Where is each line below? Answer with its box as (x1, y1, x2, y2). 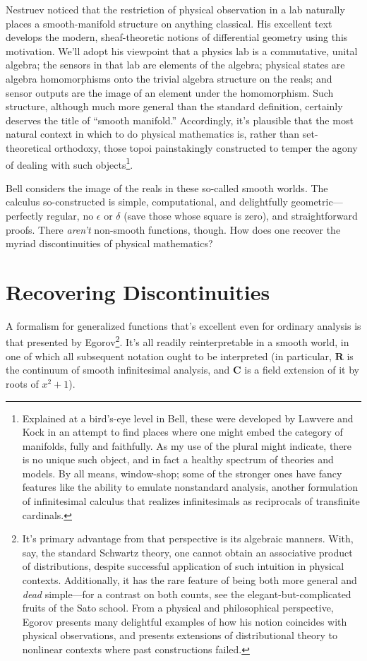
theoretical (6, 140, 52, 155)
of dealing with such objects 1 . (6, 155, 133, 172)
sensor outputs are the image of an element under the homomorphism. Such (6, 85, 334, 100)
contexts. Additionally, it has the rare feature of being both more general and (22, 573, 357, 588)
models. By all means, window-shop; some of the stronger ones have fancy (22, 465, 342, 480)
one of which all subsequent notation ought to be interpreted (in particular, (6, 348, 332, 363)
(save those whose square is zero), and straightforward (124, 208, 358, 222)
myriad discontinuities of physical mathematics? (6, 236, 213, 251)
